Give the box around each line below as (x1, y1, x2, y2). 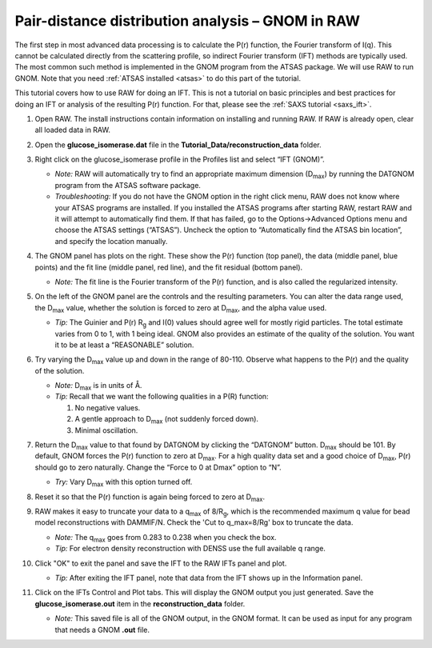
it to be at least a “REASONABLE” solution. (54, 340, 194, 350)
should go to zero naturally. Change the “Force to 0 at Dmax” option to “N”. (34, 462, 282, 472)
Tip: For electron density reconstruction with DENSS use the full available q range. (54, 544, 326, 554)
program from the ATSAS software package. (54, 180, 202, 190)
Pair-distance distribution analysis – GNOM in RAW (14, 12, 360, 30)
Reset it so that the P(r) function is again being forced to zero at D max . (34, 492, 266, 503)
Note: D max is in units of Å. (54, 381, 142, 392)
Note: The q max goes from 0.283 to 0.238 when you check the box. (54, 532, 277, 544)
